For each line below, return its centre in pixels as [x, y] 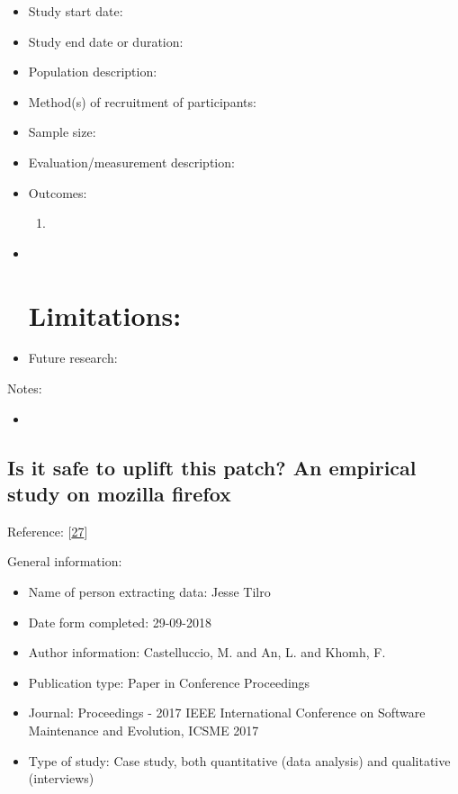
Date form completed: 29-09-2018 [120, 622]
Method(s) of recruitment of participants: [142, 101]
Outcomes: [58, 192]
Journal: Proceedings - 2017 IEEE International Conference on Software [227, 713]
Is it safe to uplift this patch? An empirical [212, 467]
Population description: [93, 72]
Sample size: [62, 132]
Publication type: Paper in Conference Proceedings [169, 682]
